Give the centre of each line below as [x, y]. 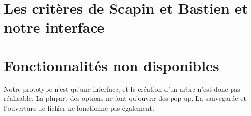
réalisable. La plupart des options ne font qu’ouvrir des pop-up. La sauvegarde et [125, 98]
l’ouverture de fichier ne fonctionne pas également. [79, 107]
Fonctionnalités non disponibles [112, 65]
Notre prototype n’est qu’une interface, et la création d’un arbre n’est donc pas [122, 88]
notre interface [54, 27]
